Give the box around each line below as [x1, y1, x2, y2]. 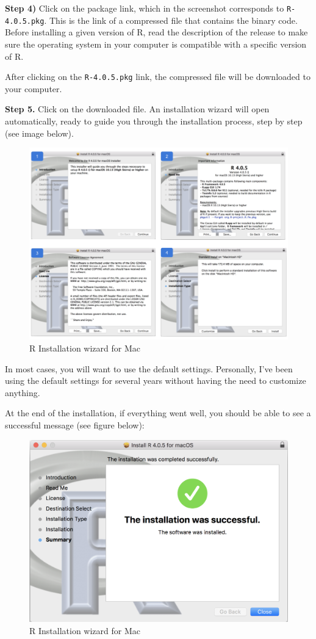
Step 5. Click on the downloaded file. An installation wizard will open [5, 103, 270, 115]
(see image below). [5, 126, 74, 139]
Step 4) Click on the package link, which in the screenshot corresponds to [5, 2, 284, 14]
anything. [5, 386, 40, 399]
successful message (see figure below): [5, 418, 145, 431]
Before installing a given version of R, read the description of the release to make [5, 26, 308, 38]
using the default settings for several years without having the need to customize [5, 374, 306, 387]
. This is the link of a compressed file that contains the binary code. [44, 13, 298, 26]
